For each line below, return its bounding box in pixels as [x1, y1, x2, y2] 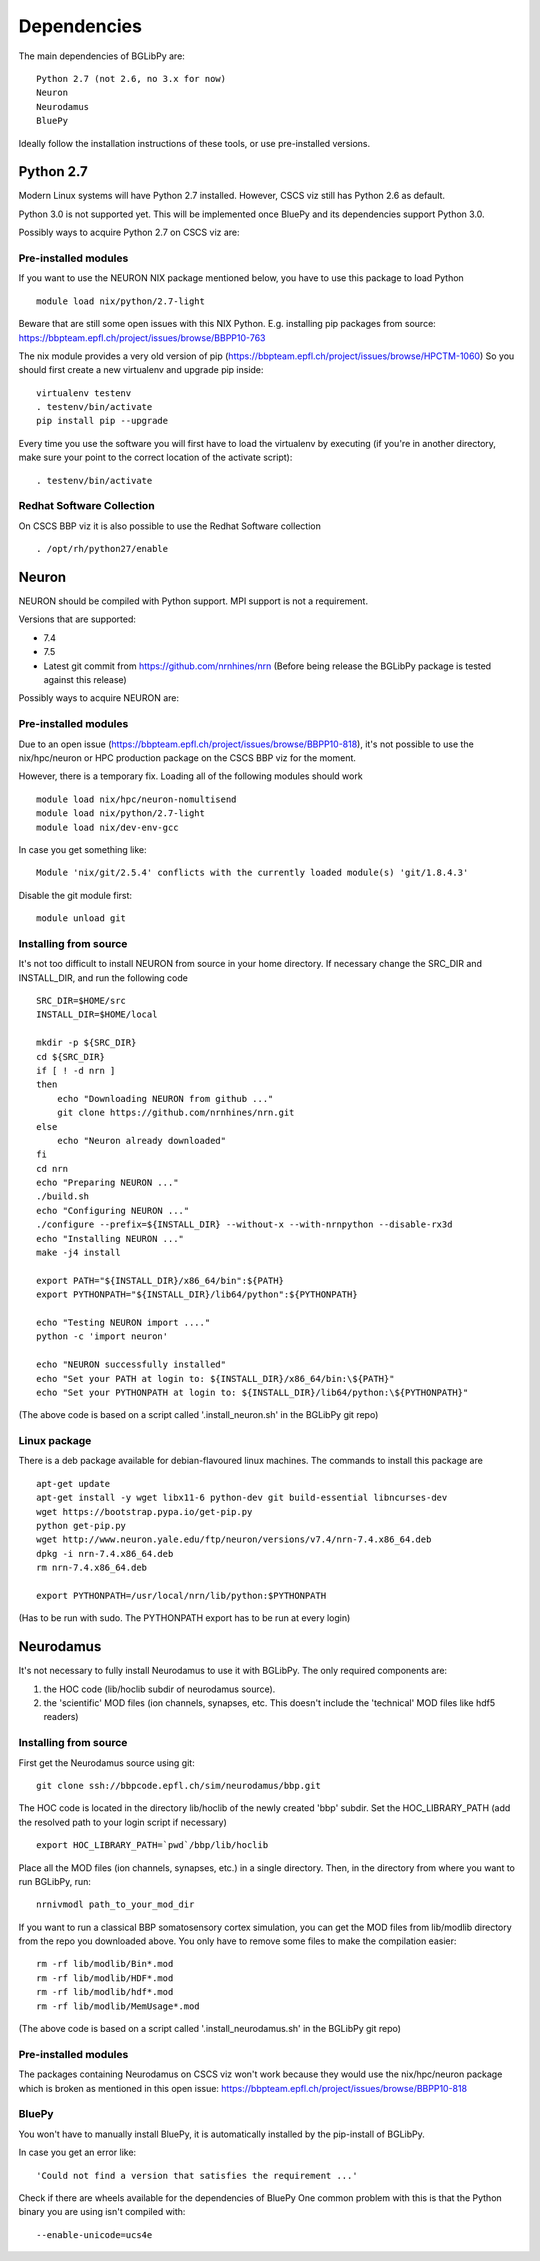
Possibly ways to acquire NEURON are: [18, 692, 180, 704]
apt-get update [36, 1478, 111, 1489]
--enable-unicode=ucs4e [36, 2229, 153, 2240]
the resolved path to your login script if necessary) [18, 1816, 227, 1828]
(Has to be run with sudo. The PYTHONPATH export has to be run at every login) [18, 1612, 351, 1624]
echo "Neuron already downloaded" [56, 1135, 227, 1146]
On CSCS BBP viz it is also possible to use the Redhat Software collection [18, 520, 322, 532]
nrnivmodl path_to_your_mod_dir [36, 1899, 195, 1910]
